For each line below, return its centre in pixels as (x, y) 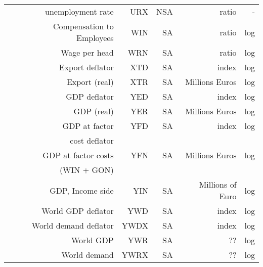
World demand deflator (73, 225)
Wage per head (87, 52)
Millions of (218, 184)
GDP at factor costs (78, 155)
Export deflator (86, 67)
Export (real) (90, 82)
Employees (95, 38)
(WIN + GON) (86, 170)
